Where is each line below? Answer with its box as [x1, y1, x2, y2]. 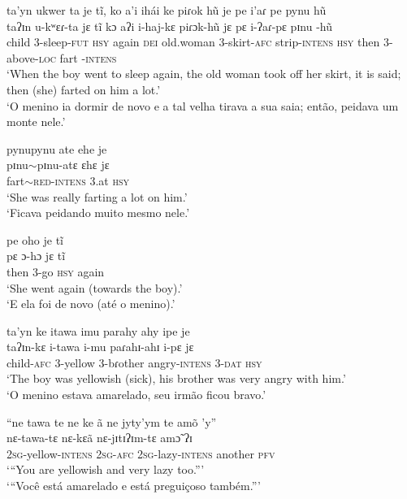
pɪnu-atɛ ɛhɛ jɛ [37, 156, 110, 173]
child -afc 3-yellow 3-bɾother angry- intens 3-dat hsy [6, 354, 262, 371]
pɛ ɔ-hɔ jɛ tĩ [6, 247, 66, 264]
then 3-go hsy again [6, 263, 105, 280]
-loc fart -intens [35, 49, 117, 66]
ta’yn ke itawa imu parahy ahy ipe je [6, 322, 190, 339]
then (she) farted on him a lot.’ [6, 80, 161, 98]
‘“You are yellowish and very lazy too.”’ [6, 461, 205, 478]
